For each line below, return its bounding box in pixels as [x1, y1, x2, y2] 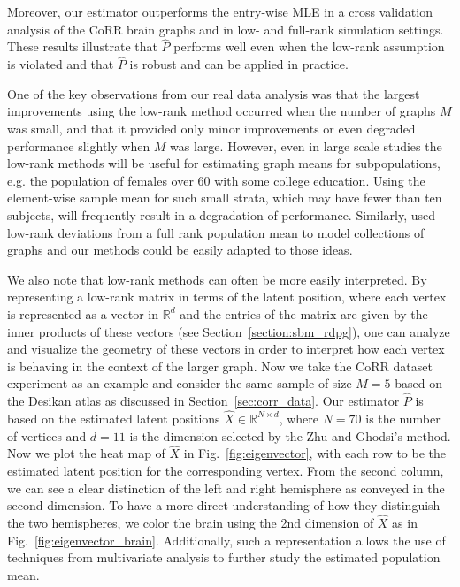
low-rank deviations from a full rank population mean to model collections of [7, 223, 425, 241]
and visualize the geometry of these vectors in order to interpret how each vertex [7, 339, 445, 358]
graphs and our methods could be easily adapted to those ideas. [7, 240, 353, 259]
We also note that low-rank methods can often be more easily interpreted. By [7, 270, 427, 288]
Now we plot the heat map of [7, 444, 165, 462]
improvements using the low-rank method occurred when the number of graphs [7, 102, 436, 120]
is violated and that [7, 55, 114, 73]
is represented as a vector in [7, 304, 159, 323]
